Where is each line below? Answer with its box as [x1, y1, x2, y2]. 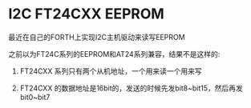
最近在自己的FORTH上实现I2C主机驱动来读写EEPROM [8, 32, 186, 42]
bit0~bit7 [19, 92, 51, 102]
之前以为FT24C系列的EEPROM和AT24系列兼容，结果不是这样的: [8, 49, 221, 58]
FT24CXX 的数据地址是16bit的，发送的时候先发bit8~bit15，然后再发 [19, 83, 243, 93]
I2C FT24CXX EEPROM [8, 5, 164, 23]
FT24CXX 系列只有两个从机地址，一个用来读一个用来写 [19, 66, 202, 76]
